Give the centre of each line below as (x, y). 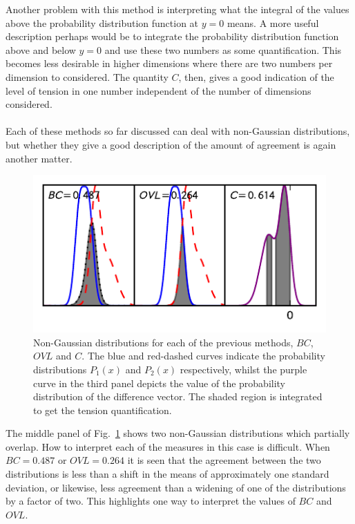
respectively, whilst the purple (243, 369)
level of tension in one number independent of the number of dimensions (159, 90)
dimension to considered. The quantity (87, 76)
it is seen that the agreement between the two (224, 460)
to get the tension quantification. (103, 410)
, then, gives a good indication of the (256, 76)
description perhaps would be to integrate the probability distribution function (172, 36)
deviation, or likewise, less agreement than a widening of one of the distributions (176, 487)
